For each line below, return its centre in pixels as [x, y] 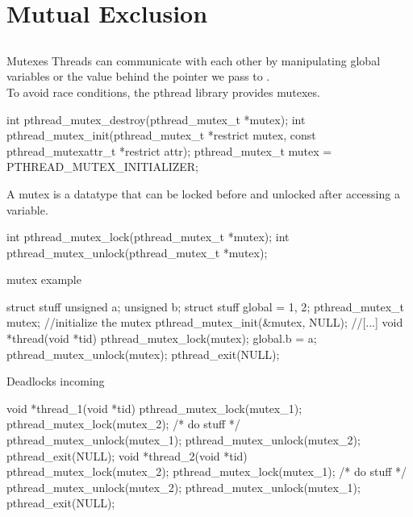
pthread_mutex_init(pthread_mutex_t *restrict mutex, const [161, 135]
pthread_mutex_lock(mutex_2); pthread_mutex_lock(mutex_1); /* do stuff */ [207, 471]
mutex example [44, 279]
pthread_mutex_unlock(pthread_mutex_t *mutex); [137, 252]
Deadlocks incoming [56, 381]
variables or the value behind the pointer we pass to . [138, 76]
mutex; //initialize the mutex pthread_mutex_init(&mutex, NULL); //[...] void [205, 322]
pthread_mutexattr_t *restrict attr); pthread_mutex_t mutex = [169, 150]
